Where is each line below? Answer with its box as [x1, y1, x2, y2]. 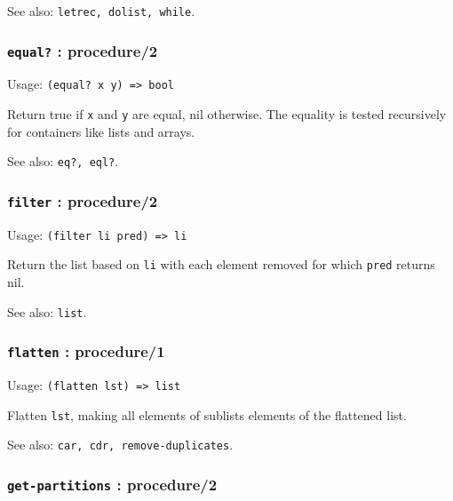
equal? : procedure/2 [7, 39, 158, 61]
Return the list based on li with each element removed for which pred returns [7, 255, 435, 274]
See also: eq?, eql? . [7, 152, 119, 171]
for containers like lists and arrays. [7, 122, 195, 140]
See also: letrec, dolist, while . [7, 2, 195, 20]
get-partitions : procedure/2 [7, 473, 218, 496]
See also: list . [7, 302, 87, 321]
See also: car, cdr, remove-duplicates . [7, 435, 234, 454]
